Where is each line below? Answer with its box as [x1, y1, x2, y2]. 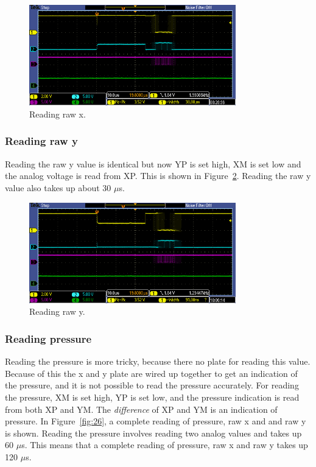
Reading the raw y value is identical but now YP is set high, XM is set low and [5, 157, 301, 170]
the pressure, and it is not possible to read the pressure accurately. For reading [5, 379, 299, 392]
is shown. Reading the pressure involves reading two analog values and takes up [5, 426, 302, 439]
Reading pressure [5, 331, 92, 346]
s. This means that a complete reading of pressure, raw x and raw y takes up [21, 438, 308, 451]
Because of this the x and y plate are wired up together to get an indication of [5, 367, 298, 379]
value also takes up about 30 [5, 181, 111, 194]
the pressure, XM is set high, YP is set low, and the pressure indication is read [5, 391, 300, 404]
